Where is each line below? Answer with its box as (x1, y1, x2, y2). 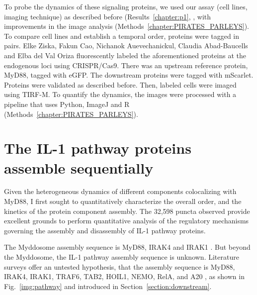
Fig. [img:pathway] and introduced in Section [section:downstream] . (4, 281, 212, 291)
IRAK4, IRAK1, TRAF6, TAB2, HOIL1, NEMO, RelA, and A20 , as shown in (4, 271, 245, 282)
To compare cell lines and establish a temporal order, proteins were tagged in (4, 30, 240, 41)
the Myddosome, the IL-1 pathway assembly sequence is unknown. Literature (4, 252, 239, 262)
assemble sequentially (4, 157, 154, 178)
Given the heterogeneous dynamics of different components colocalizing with (4, 186, 237, 197)
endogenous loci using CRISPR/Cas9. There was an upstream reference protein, (4, 60, 248, 70)
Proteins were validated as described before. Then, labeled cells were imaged (4, 79, 237, 90)
